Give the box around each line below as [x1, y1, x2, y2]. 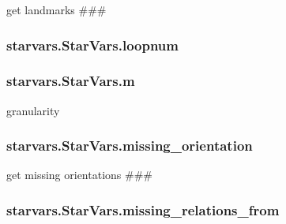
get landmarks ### [6, 2, 107, 17]
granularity [6, 102, 60, 118]
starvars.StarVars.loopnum [6, 35, 179, 54]
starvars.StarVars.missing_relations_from [6, 200, 280, 219]
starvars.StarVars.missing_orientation [6, 136, 253, 155]
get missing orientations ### [6, 166, 152, 183]
